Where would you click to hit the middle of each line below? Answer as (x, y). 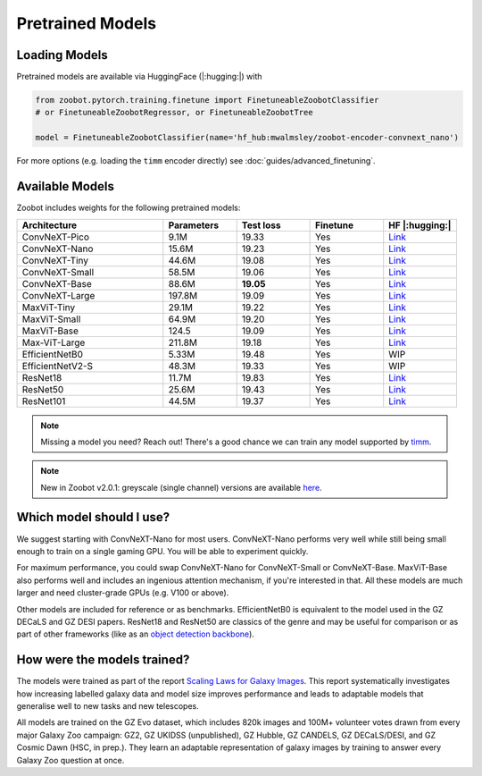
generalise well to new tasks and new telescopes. (108, 706)
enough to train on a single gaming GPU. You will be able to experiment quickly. (162, 551)
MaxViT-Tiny (49, 307)
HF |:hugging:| (420, 225)
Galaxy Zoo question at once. (71, 760)
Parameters (193, 225)
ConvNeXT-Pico (55, 237)
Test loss (261, 225)
